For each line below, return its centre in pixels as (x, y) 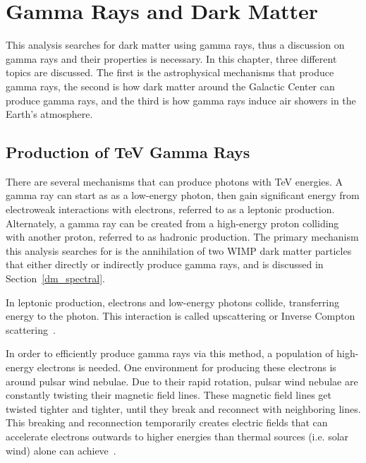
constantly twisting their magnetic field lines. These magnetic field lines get (169, 395)
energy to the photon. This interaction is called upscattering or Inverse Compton (181, 316)
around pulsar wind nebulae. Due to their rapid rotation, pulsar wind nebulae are (182, 381)
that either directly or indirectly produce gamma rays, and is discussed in (165, 264)
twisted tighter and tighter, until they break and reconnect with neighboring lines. (183, 408)
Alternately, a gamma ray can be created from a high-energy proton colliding (172, 223)
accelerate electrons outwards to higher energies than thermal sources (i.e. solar (177, 436)
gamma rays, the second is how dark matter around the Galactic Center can (170, 86)
